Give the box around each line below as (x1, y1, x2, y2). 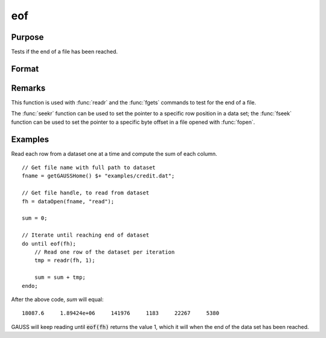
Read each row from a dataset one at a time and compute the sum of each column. (11, 150, 217, 157)
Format (11, 63, 39, 74)
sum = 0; (22, 215, 48, 222)
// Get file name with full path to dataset (22, 164, 156, 171)
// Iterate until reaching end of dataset (22, 232, 150, 238)
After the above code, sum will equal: (11, 296, 104, 303)
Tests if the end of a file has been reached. (11, 48, 118, 56)
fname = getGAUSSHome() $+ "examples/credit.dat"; (22, 173, 175, 179)
